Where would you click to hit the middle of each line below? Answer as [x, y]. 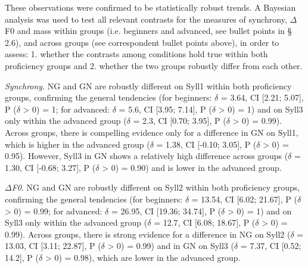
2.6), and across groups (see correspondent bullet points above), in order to [142, 42]
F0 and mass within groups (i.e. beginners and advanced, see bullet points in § [148, 31]
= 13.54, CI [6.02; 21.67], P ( [244, 199]
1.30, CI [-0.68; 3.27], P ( [50, 167]
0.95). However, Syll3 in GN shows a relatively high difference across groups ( [147, 156]
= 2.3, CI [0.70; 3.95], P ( [180, 121]
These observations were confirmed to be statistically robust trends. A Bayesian [150, 7]
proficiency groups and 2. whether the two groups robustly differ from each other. [154, 65]
